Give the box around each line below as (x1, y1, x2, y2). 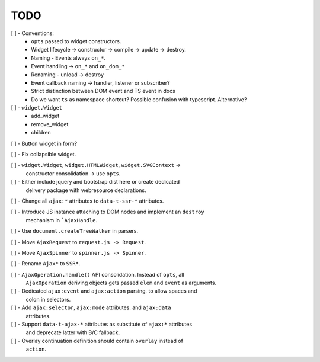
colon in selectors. (25, 296, 71, 303)
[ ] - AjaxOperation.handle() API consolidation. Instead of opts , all (11, 271, 184, 278)
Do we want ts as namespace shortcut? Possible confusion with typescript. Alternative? (31, 95, 247, 103)
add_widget (31, 113, 60, 120)
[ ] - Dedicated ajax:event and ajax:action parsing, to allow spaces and (11, 287, 197, 294)
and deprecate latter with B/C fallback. (25, 329, 120, 336)
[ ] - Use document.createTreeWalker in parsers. (11, 228, 139, 235)
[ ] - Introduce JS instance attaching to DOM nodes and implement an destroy (11, 208, 204, 216)
